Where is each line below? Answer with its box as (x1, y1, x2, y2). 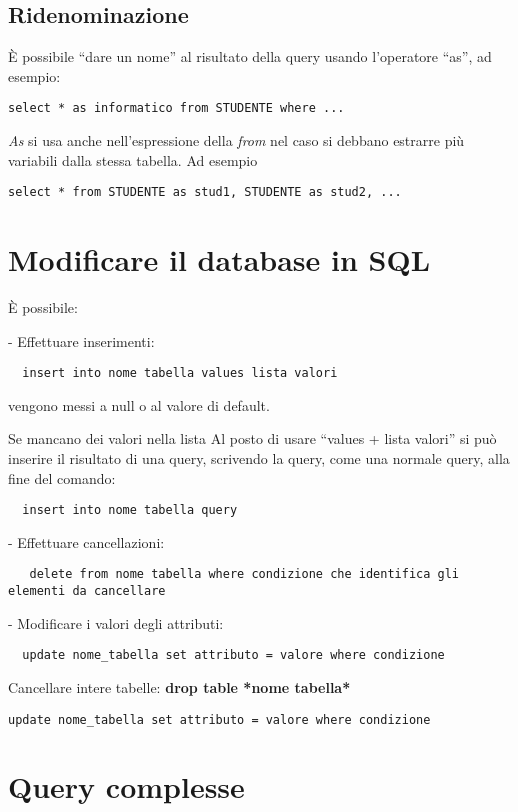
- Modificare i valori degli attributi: (8, 612, 224, 633)
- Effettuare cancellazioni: (8, 531, 165, 552)
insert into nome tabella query (22, 503, 238, 518)
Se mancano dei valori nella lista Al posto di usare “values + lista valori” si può (8, 428, 497, 449)
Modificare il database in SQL (8, 239, 431, 280)
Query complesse (8, 766, 245, 807)
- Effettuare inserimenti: (8, 330, 155, 351)
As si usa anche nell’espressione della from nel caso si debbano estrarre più (8, 130, 465, 151)
